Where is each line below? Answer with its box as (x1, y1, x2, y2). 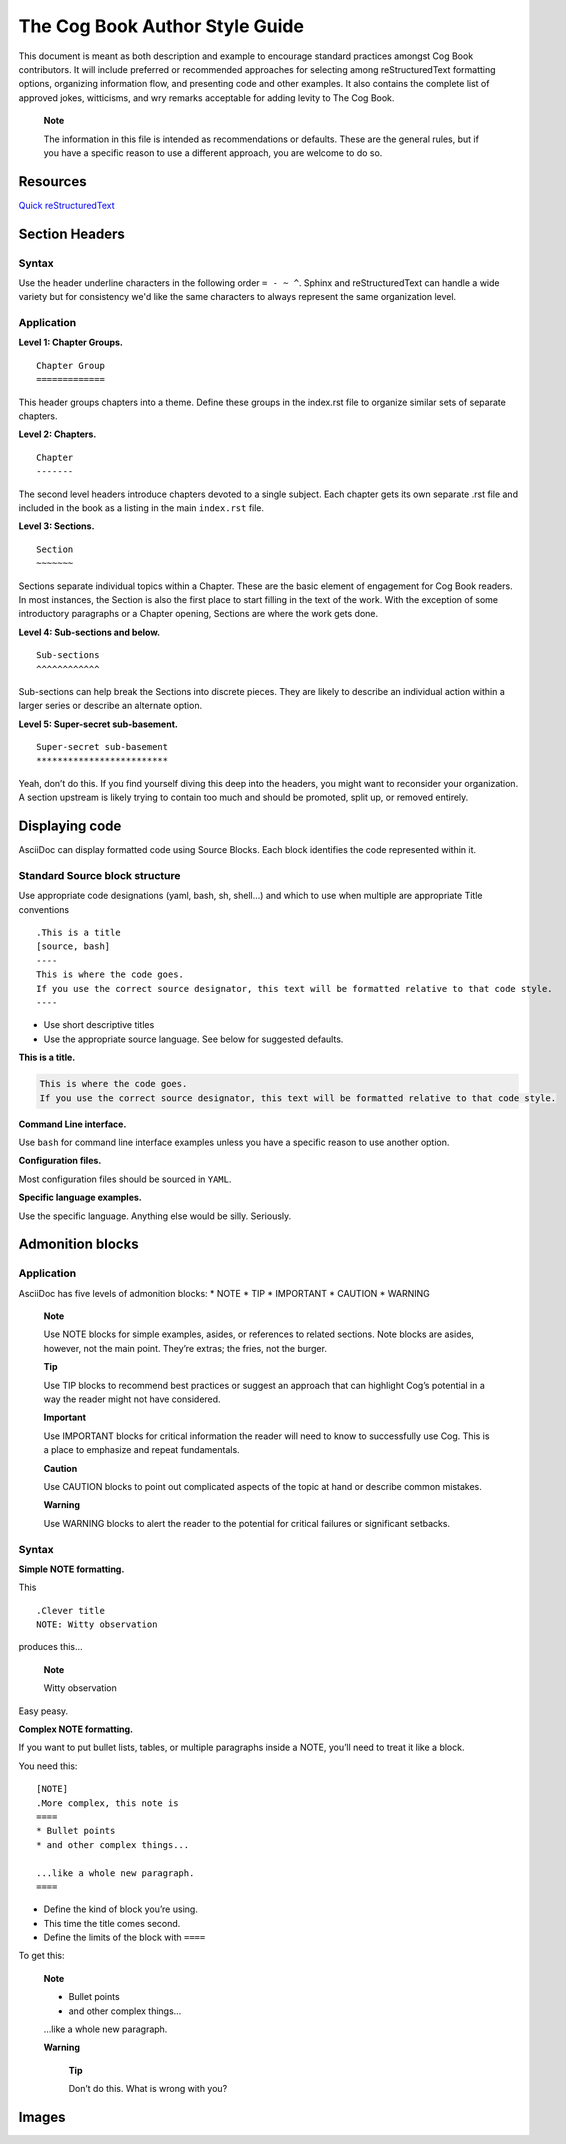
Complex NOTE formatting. (18, 1723, 134, 1735)
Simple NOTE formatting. (18, 1563, 125, 1575)
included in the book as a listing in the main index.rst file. (18, 502, 265, 514)
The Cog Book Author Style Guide (18, 15, 305, 37)
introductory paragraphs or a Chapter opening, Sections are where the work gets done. (18, 608, 379, 620)
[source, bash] (36, 941, 111, 952)
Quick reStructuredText (18, 199, 115, 211)
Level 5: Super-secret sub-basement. (18, 718, 179, 730)
